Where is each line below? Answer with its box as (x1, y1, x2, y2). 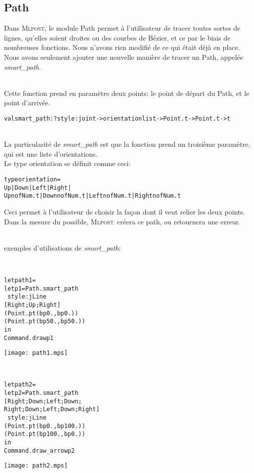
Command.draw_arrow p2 (4, 447, 75, 454)
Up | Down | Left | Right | (4, 184, 72, 191)
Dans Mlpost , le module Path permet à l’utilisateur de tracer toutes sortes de (4, 23, 241, 33)
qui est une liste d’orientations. (4, 148, 98, 159)
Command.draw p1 (4, 334, 54, 342)
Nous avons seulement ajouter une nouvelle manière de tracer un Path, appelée (4, 51, 243, 62)
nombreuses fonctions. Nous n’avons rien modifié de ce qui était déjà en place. (4, 42, 240, 52)
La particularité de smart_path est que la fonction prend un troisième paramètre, (4, 139, 251, 149)
